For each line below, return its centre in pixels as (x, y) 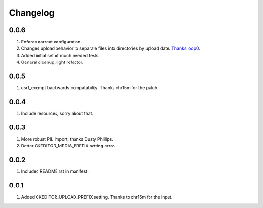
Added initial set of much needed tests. (60, 55)
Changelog (32, 13)
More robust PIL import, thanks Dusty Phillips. (67, 139)
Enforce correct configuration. (52, 42)
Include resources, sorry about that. (57, 114)
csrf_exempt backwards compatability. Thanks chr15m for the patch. (90, 88)
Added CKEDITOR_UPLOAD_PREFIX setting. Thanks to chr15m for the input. (97, 197)
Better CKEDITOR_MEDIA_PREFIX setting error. (68, 146)
